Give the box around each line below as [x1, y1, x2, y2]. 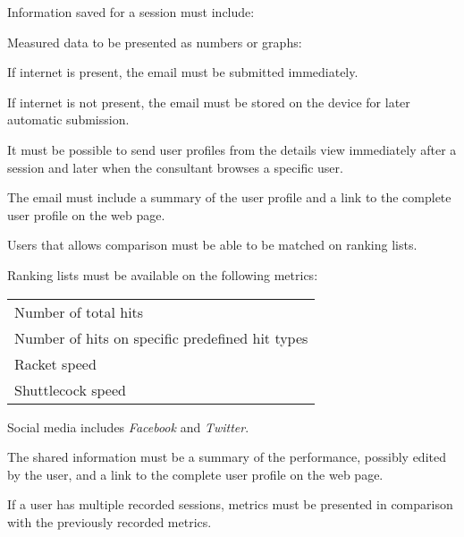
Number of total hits [14, 301, 144, 322]
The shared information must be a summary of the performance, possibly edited [7, 447, 446, 466]
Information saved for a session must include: [7, 3, 255, 21]
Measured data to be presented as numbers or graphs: [7, 32, 302, 51]
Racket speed [14, 353, 97, 374]
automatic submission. [7, 110, 130, 129]
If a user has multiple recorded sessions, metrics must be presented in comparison [7, 495, 453, 514]
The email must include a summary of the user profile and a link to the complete [7, 188, 451, 207]
